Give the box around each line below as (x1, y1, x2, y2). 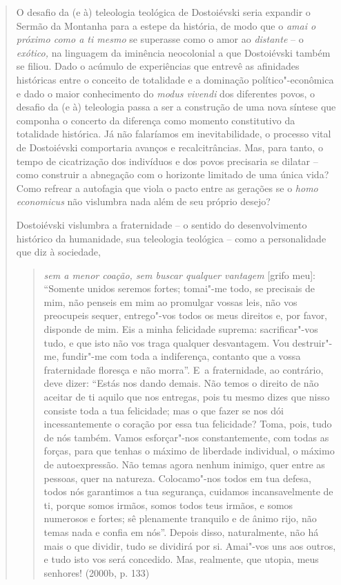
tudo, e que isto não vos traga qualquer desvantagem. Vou (43, 335, 289, 349)
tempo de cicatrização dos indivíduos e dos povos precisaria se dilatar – (16, 153, 318, 168)
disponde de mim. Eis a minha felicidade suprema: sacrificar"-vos (43, 322, 318, 336)
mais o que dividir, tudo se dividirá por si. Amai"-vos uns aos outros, (43, 538, 336, 553)
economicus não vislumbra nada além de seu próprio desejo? (16, 194, 271, 209)
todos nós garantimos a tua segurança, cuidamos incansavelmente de (43, 484, 333, 499)
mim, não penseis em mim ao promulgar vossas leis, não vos (43, 294, 298, 309)
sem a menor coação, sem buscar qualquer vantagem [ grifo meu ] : (43, 267, 316, 282)
